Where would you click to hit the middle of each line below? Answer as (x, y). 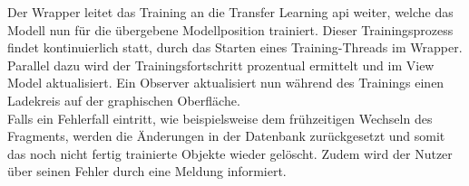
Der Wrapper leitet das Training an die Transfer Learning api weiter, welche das (230, 12)
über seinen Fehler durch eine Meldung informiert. (147, 171)
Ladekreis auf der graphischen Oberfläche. (124, 100)
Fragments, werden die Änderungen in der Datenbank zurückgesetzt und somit (226, 136)
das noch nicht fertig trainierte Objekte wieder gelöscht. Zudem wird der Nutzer (230, 153)
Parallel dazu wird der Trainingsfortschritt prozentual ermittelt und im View (221, 65)
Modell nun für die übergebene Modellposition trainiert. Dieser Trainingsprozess (230, 29)
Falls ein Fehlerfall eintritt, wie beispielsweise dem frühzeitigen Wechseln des (220, 118)
